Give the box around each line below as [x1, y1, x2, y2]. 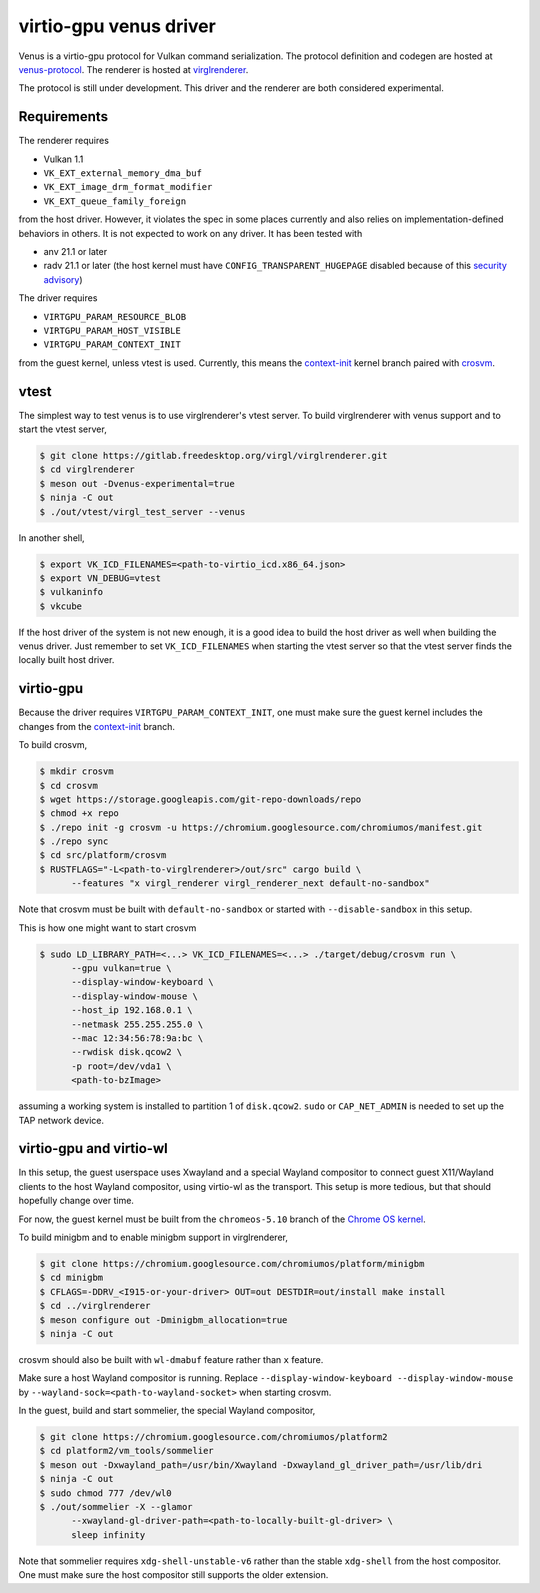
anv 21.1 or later [43, 245, 108, 257]
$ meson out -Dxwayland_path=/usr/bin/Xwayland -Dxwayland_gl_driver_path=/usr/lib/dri [39, 1459, 483, 1470]
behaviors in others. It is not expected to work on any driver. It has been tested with [18, 227, 363, 239]
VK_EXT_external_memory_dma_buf [43, 168, 202, 179]
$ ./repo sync [39, 836, 109, 847]
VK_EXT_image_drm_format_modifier [43, 181, 213, 193]
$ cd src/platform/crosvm [39, 850, 167, 861]
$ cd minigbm [39, 1272, 104, 1284]
